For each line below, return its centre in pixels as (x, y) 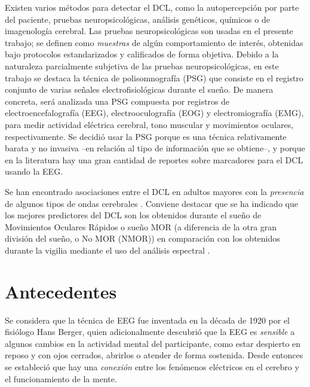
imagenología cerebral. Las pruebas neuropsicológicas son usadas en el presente (149, 31)
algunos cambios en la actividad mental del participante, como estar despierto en (153, 343)
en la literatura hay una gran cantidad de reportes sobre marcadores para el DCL (154, 159)
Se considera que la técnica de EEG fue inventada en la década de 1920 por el (148, 320)
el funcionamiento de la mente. (61, 378)
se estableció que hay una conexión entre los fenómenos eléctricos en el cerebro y (152, 366)
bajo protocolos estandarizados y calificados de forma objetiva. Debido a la (142, 54)
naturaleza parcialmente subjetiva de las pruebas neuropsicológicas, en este (142, 65)
